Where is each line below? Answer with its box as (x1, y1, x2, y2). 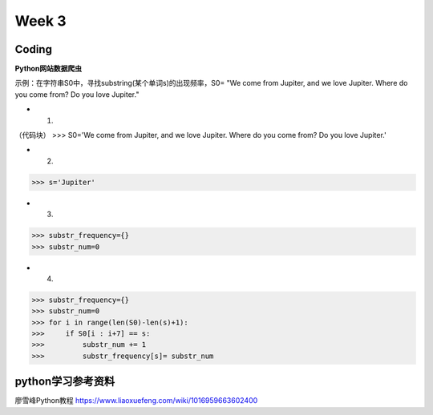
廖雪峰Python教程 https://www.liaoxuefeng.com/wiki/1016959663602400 (14, 396, 258, 405)
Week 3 (14, 12, 67, 30)
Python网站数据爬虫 (14, 64, 82, 74)
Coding (14, 42, 52, 56)
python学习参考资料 (14, 375, 115, 389)
